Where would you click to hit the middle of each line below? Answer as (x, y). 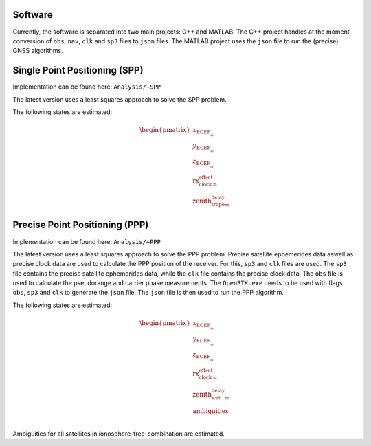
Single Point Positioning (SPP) (78, 70)
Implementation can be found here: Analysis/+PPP (87, 241)
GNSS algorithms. (38, 51)
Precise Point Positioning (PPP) (81, 225)
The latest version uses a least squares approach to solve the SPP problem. (120, 99)
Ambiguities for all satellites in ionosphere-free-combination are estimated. (119, 434)
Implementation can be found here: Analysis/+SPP (87, 87)
